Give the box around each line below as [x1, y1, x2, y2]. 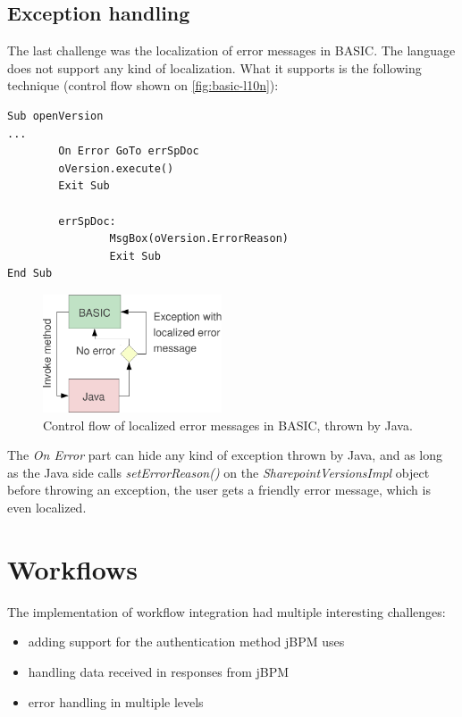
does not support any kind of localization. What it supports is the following [7, 58, 422, 77]
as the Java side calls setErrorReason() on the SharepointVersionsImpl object [7, 463, 430, 481]
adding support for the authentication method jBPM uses [28, 632, 345, 651]
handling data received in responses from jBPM [28, 662, 290, 680]
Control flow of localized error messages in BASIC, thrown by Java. [43, 415, 413, 434]
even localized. [7, 498, 87, 517]
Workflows [7, 550, 139, 587]
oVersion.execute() [58, 162, 174, 175]
